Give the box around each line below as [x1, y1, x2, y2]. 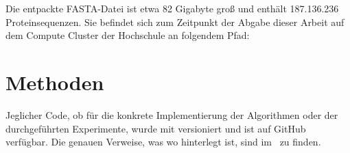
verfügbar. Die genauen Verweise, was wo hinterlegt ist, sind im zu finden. [5, 135, 321, 149]
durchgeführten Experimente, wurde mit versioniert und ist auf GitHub [5, 121, 306, 135]
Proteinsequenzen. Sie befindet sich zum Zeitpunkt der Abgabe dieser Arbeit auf [5, 14, 345, 29]
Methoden [5, 68, 104, 96]
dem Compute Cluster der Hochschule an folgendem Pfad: [5, 28, 250, 42]
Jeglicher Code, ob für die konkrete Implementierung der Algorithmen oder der [5, 107, 338, 122]
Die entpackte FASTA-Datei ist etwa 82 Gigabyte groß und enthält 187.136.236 [5, 1, 339, 15]
